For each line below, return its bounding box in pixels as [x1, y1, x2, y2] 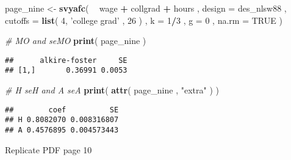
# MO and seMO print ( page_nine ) [5, 34, 146, 47]
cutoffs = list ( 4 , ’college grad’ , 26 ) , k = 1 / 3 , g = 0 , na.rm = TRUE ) [5, 13, 282, 26]
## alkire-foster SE [5, 56, 128, 65]
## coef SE [5, 105, 119, 114]
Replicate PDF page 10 [5, 143, 92, 156]
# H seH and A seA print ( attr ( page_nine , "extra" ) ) [5, 84, 219, 96]
